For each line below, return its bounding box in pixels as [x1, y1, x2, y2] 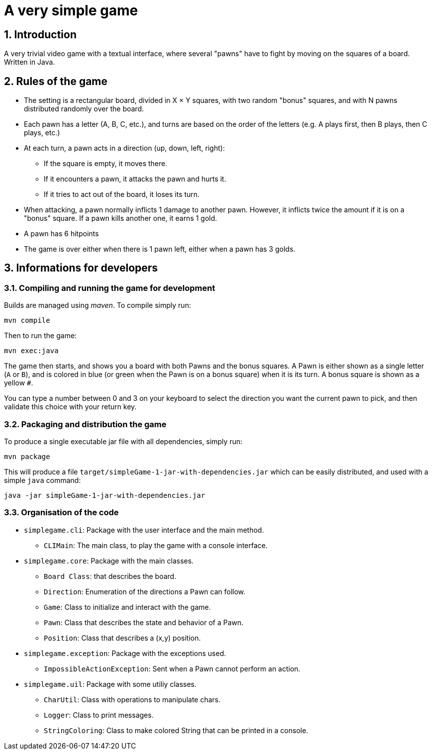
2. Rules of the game [4, 75, 108, 88]
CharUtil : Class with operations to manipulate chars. [44, 695, 221, 704]
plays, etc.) [24, 128, 60, 137]
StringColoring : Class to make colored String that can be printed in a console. [44, 726, 308, 735]
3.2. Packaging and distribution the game [4, 419, 167, 429]
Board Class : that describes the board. [44, 571, 176, 580]
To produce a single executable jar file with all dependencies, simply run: [4, 437, 243, 446]
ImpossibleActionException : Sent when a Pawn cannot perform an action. [44, 664, 301, 673]
